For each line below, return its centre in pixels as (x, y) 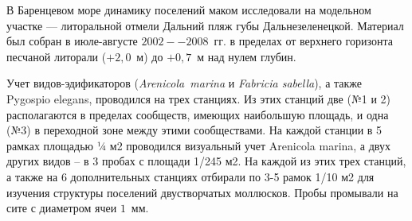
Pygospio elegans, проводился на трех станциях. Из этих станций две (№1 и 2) (199, 98)
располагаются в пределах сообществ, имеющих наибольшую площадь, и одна (198, 114)
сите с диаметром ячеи (62, 208)
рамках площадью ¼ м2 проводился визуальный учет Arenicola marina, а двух (199, 145)
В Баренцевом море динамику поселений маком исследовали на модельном (189, 10)
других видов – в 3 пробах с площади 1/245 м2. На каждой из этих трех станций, (206, 161)
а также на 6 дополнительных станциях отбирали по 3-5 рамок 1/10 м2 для (190, 176)
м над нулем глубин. (247, 56)
